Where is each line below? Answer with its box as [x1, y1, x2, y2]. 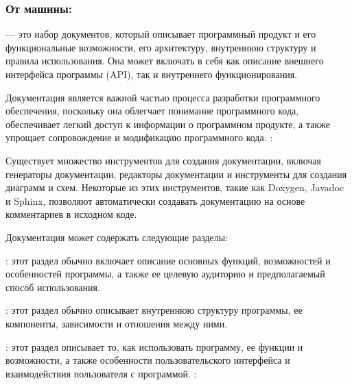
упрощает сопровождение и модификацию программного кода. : [5, 130, 273, 145]
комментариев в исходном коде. [5, 207, 137, 221]
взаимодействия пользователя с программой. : [5, 366, 197, 380]
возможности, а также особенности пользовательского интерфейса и [5, 353, 290, 367]
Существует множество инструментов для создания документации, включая [5, 153, 321, 167]
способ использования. [5, 280, 100, 294]
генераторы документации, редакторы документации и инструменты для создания [5, 166, 347, 181]
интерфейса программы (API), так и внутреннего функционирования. [5, 67, 298, 81]
